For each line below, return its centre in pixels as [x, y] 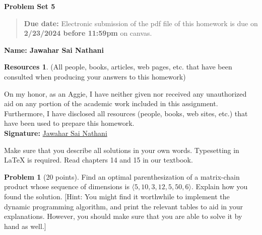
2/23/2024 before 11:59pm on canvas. [88, 33]
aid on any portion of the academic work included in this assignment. [111, 103]
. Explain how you [219, 186]
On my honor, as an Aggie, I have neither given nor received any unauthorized [125, 93]
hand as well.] [25, 226]
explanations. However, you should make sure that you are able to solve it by [123, 216]
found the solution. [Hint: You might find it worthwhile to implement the [117, 196]
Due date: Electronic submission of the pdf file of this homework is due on [141, 23]
